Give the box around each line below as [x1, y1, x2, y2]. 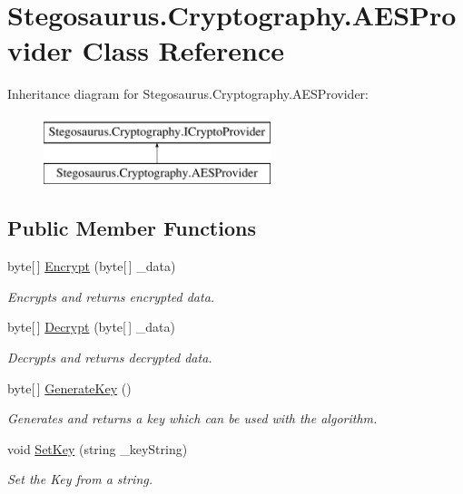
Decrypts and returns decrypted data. [7, 348, 212, 367]
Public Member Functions [7, 214, 256, 242]
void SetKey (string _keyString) [7, 439, 188, 458]
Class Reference [82, 32, 285, 69]
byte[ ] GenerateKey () [7, 378, 132, 397]
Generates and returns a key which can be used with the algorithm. [7, 409, 378, 428]
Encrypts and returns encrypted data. [7, 286, 215, 305]
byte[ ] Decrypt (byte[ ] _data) [7, 317, 175, 336]
